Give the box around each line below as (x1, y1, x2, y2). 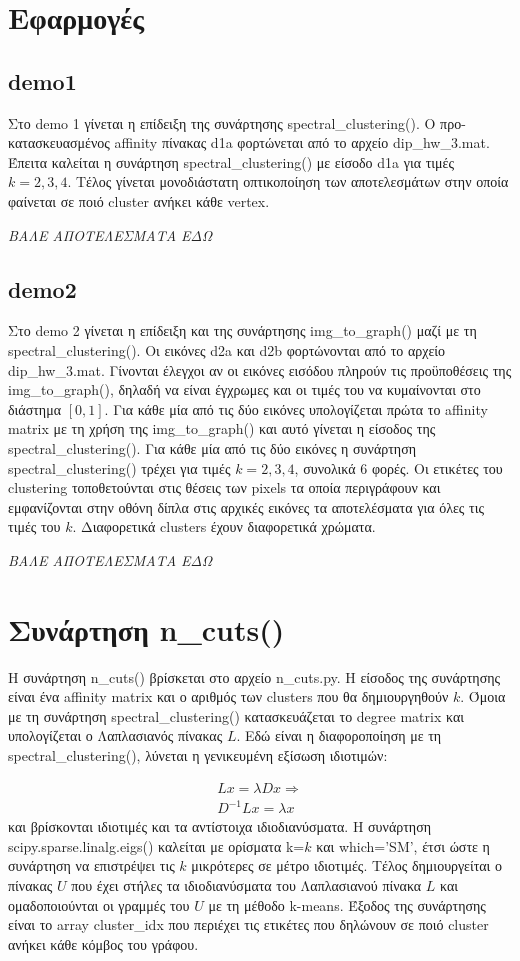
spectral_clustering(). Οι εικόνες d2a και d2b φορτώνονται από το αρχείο (8, 339, 446, 360)
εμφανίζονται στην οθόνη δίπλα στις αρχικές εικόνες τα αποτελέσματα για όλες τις (8, 496, 484, 517)
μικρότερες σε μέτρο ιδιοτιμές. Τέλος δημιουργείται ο (191, 855, 503, 876)
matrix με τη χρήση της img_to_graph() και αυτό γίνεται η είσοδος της (8, 418, 436, 439)
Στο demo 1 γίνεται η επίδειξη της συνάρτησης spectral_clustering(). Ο (8, 112, 436, 133)
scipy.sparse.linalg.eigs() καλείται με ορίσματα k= (8, 835, 305, 856)
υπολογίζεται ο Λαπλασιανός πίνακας (8, 725, 223, 746)
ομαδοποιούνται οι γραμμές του (8, 894, 190, 915)
